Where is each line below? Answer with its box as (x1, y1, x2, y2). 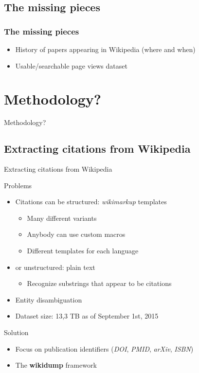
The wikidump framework (15, 360, 97, 370)
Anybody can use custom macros (27, 229, 126, 239)
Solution (4, 327, 29, 337)
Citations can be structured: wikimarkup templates (15, 196, 167, 207)
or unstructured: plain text (15, 262, 95, 272)
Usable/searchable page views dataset (15, 60, 127, 71)
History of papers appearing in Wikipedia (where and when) (15, 44, 196, 54)
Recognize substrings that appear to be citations (27, 278, 172, 288)
